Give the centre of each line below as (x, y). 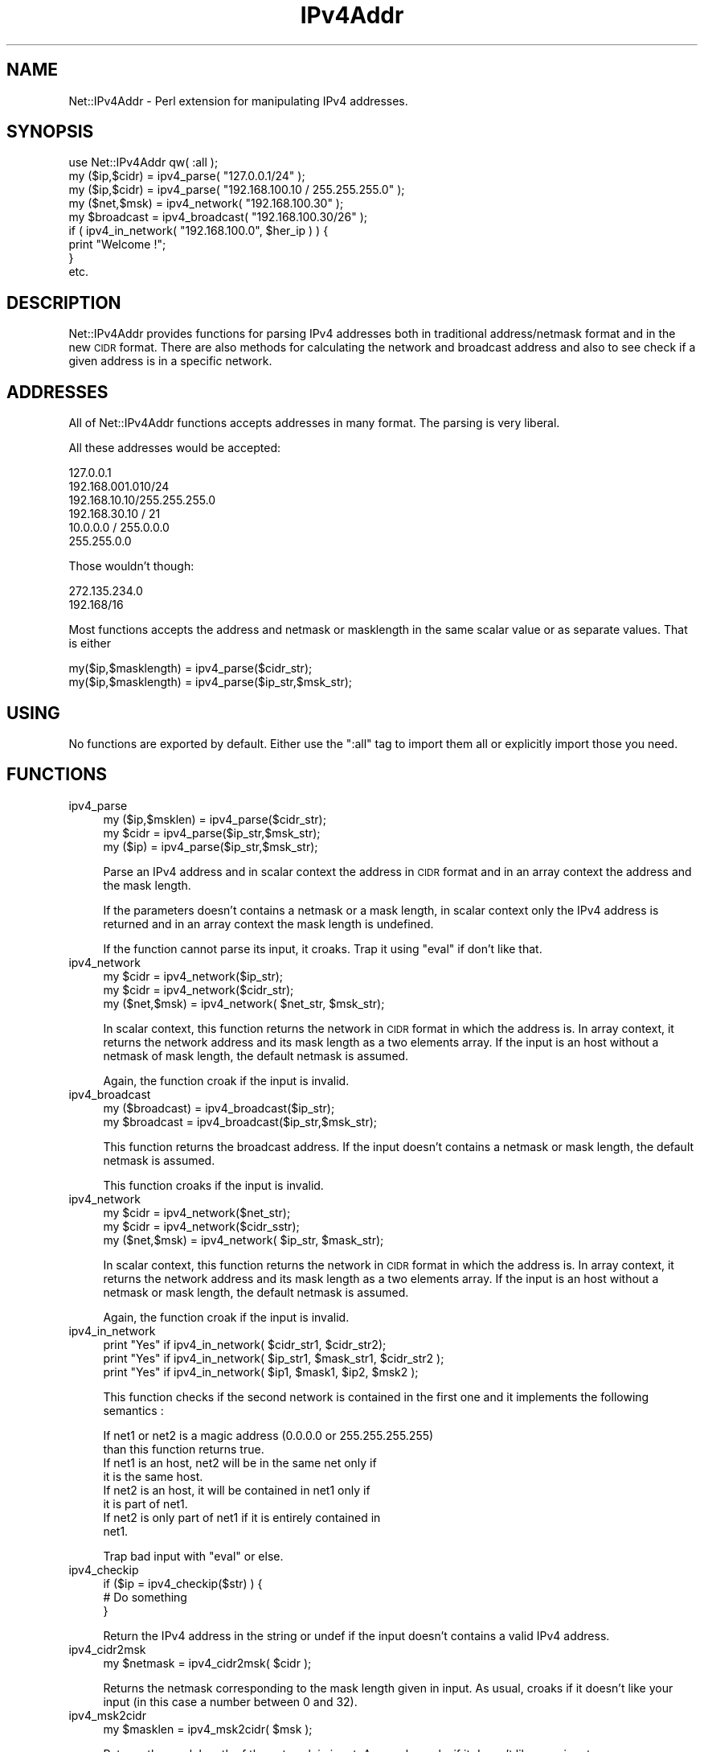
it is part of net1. (145, 1503)
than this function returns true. (184, 1449)
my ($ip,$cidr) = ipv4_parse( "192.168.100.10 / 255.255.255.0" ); (237, 190)
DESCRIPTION (64, 302)
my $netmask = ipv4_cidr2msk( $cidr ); (207, 1663)
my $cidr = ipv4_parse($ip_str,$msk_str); (212, 833)
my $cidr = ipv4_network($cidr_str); (199, 989)
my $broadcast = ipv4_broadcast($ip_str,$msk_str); (240, 1121)
